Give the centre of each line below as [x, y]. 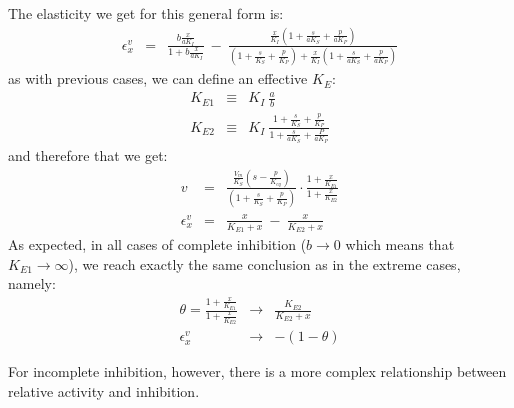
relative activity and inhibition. [104, 390]
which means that [400, 243]
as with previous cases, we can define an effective [158, 78]
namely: [32, 283]
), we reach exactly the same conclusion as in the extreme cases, [264, 263]
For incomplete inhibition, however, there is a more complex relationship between [257, 371]
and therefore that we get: [88, 154]
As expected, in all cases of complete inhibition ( [157, 243]
